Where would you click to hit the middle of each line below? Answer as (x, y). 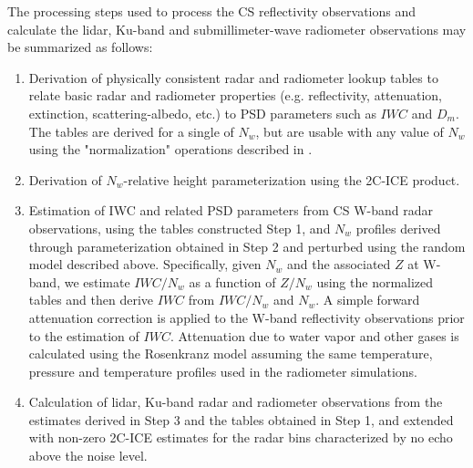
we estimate (97, 281)
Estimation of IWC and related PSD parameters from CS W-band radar (231, 210)
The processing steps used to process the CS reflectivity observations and (212, 11)
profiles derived (398, 228)
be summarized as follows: (80, 47)
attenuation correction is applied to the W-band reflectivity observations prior (247, 317)
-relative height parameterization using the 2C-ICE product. (292, 179)
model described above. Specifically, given (145, 264)
